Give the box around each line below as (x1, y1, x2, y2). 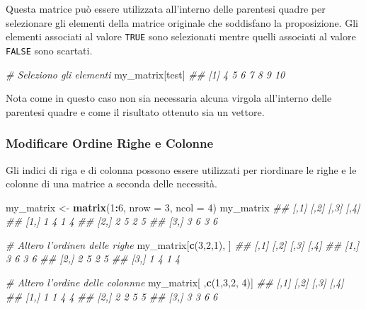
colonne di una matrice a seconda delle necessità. (6, 176, 217, 191)
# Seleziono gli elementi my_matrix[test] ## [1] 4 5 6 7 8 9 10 (6, 66, 285, 81)
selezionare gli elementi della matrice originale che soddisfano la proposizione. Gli (6, 15, 358, 30)
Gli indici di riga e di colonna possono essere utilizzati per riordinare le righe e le (6, 162, 357, 177)
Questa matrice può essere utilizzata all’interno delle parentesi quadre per (6, 1, 326, 16)
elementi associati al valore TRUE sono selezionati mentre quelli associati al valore (6, 29, 356, 44)
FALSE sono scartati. (6, 42, 93, 57)
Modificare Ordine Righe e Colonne (6, 134, 214, 152)
